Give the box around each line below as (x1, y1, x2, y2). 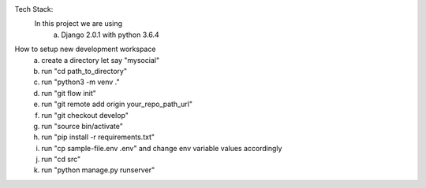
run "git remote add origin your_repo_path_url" (41, 99, 193, 109)
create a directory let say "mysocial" (41, 55, 160, 65)
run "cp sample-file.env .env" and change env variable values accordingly (41, 143, 282, 153)
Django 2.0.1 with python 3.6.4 (61, 30, 159, 39)
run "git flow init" (41, 88, 96, 98)
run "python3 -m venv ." (41, 77, 120, 87)
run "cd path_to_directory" (41, 66, 128, 76)
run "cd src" (41, 154, 81, 164)
